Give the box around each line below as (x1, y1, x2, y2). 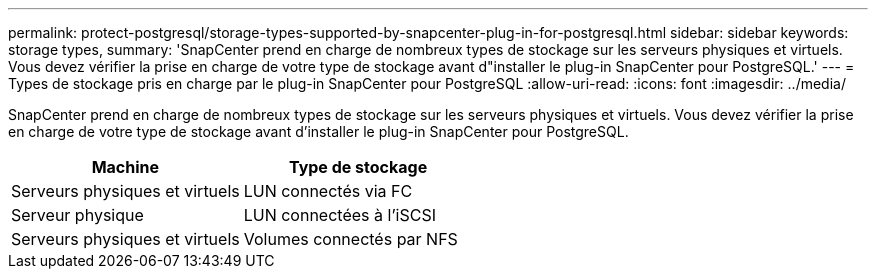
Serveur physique (11, 205, 144, 225)
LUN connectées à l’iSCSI (243, 205, 436, 225)
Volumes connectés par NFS (243, 229, 458, 249)
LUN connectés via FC (243, 181, 413, 201)
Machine (91, 157, 160, 177)
